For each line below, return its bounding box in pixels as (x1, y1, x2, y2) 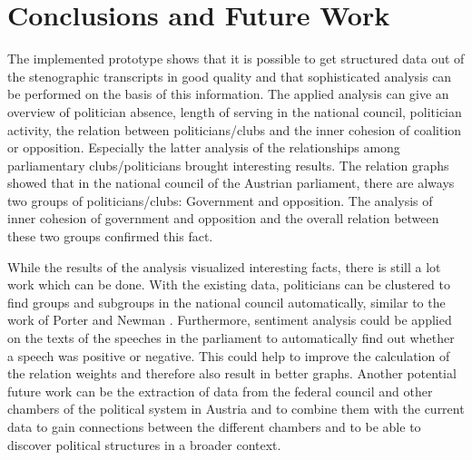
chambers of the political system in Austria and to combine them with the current (7, 399, 465, 418)
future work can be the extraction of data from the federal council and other (7, 381, 433, 400)
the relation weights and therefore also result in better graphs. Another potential (7, 364, 457, 383)
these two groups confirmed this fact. (7, 227, 213, 246)
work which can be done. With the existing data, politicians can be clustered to (7, 275, 450, 294)
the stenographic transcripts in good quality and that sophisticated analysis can (7, 66, 452, 85)
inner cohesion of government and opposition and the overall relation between (7, 209, 439, 228)
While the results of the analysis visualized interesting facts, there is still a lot (7, 257, 441, 276)
